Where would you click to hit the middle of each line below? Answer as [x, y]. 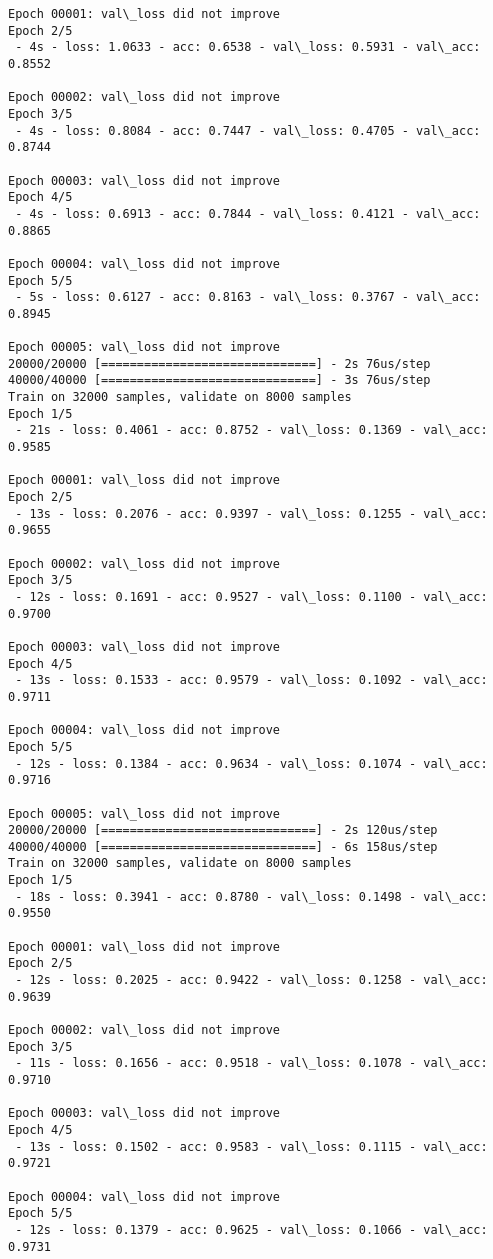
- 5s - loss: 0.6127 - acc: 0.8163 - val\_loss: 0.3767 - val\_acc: [248, 297]
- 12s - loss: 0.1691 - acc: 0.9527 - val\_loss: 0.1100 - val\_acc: [251, 596]
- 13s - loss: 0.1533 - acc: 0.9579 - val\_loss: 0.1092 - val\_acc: [251, 680]
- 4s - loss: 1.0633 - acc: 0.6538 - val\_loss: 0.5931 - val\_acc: [248, 47]
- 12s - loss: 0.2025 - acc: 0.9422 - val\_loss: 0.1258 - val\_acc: [251, 980]
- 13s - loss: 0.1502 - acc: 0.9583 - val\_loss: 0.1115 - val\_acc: [251, 1146]
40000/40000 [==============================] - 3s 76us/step [219, 380]
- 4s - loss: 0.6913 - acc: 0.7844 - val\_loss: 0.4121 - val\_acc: [248, 213]
